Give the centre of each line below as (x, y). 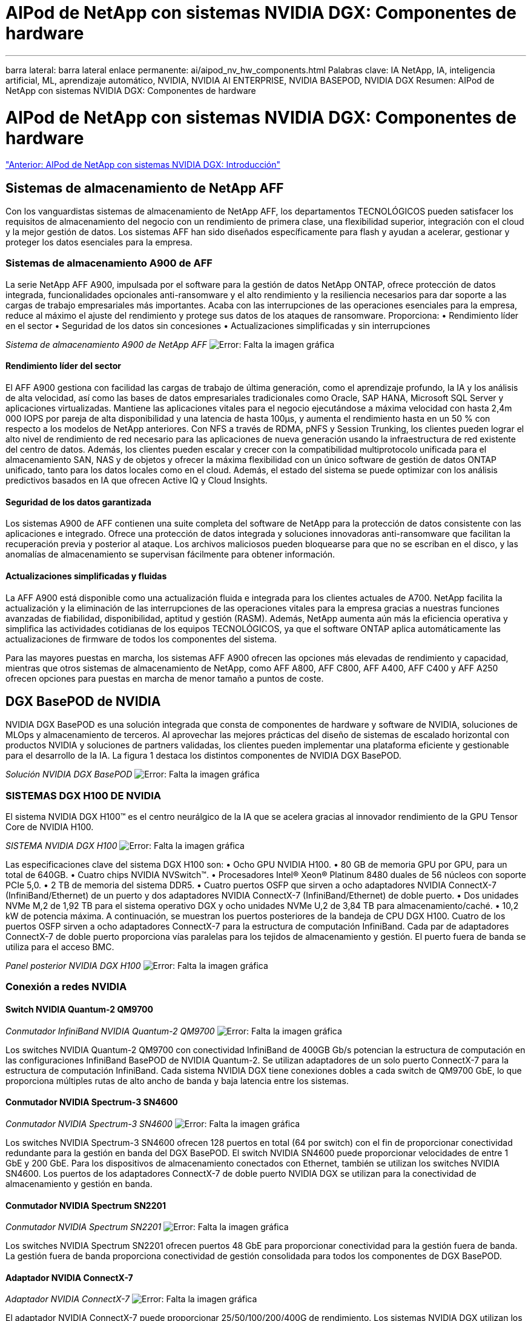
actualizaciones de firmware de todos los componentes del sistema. (141, 639)
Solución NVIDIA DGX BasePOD (69, 774)
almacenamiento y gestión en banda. (79, 1183)
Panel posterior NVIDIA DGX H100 (73, 966)
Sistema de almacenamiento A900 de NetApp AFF (106, 344)
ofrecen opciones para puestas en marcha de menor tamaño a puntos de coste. (165, 678)
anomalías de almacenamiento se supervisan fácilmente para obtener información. (170, 554)
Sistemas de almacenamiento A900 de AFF (109, 263)
